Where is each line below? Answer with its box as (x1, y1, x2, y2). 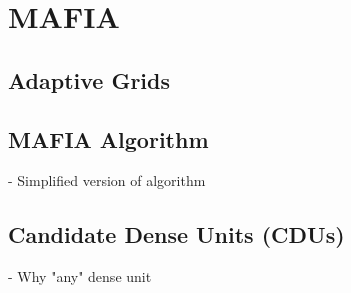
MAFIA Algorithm (8, 123, 209, 154)
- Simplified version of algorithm (8, 170, 206, 191)
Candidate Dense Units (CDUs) (8, 219, 345, 250)
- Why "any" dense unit (8, 266, 152, 287)
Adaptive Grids (8, 64, 171, 95)
